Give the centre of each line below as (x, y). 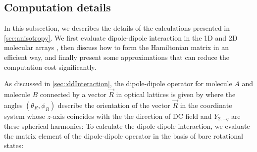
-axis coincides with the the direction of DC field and (131, 116)
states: (14, 145)
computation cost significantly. (50, 67)
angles (13, 105)
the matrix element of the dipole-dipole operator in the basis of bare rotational (124, 135)
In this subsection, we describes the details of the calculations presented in (117, 28)
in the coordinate (206, 105)
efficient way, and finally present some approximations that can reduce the (117, 57)
